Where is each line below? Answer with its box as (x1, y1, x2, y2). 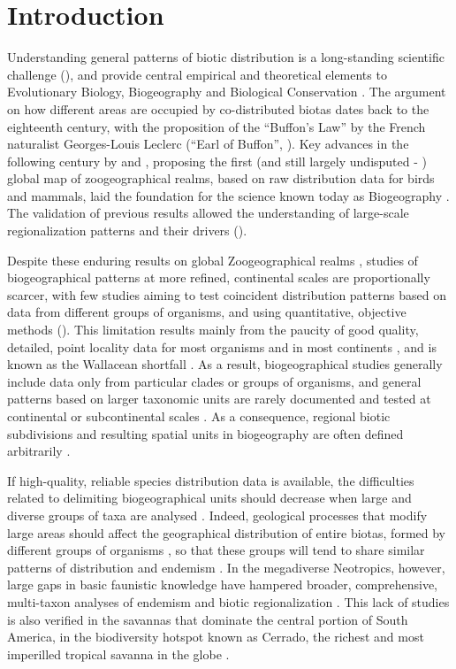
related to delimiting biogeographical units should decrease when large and (7, 488, 412, 507)
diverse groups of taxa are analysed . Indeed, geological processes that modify (7, 505, 428, 524)
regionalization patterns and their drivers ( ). (7, 221, 247, 240)
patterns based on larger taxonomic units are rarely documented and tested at (7, 389, 431, 408)
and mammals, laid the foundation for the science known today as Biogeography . (7, 186, 450, 204)
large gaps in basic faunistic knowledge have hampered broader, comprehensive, (7, 575, 438, 594)
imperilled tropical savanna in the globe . (7, 644, 230, 663)
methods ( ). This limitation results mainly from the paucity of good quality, (7, 320, 419, 339)
